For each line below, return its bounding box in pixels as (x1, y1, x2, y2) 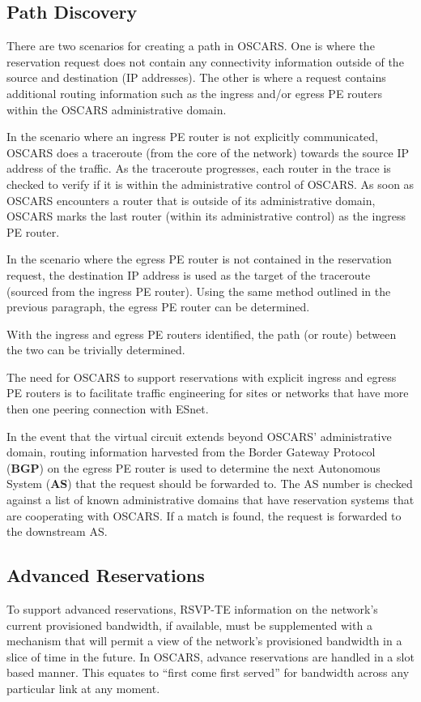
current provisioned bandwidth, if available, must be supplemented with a (6, 616, 372, 633)
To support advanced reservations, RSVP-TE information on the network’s (6, 601, 378, 618)
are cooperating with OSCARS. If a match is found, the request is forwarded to (6, 507, 402, 524)
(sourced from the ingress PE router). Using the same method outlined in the (6, 282, 391, 299)
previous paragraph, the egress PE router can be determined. (6, 298, 310, 315)
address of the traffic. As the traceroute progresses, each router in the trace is (6, 160, 391, 177)
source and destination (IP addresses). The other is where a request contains (6, 69, 386, 86)
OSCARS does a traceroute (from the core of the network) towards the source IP (6, 143, 410, 161)
